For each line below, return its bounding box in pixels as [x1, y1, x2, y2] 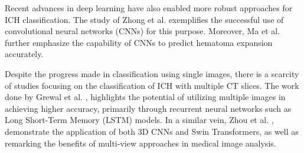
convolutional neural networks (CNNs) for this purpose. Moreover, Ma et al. [5, 25, 280, 37]
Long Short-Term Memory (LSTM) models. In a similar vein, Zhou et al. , [5, 114, 274, 126]
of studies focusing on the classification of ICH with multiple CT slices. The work [5, 79, 299, 91]
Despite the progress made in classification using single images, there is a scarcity [5, 67, 299, 79]
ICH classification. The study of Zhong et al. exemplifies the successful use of [5, 13, 284, 25]
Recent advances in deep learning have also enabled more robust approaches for [5, 2, 293, 14]
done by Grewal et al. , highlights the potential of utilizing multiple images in [5, 91, 286, 103]
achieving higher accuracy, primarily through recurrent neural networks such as [5, 102, 292, 114]
